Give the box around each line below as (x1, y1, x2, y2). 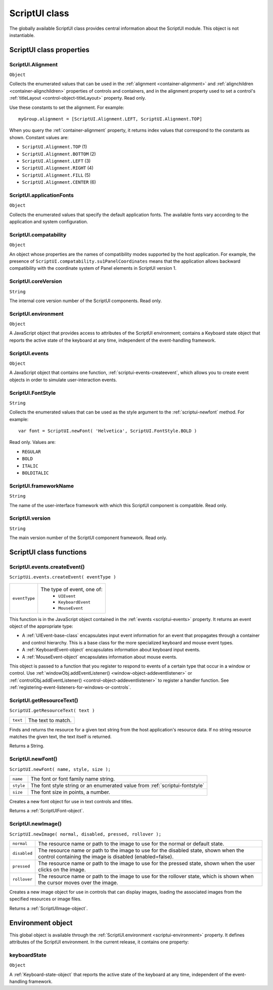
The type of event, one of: (40, 586, 103, 593)
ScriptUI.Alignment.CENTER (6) (22, 179, 96, 185)
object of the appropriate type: (9, 623, 73, 630)
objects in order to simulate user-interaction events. (9, 377, 117, 383)
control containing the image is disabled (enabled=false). (38, 853, 174, 860)
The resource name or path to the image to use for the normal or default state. (38, 840, 224, 847)
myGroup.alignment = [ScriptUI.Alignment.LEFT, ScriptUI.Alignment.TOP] (18, 116, 202, 122)
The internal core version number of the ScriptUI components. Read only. (9, 298, 162, 304)
